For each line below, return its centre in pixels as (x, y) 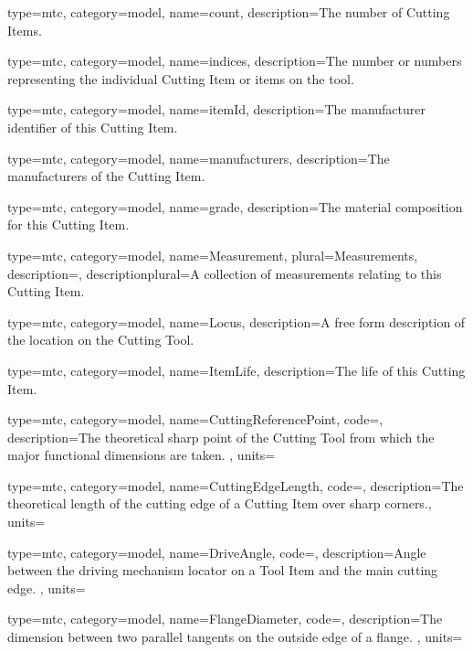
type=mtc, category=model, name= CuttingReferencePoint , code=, (195, 419)
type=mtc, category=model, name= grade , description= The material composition (235, 206)
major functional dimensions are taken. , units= (142, 455)
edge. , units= (47, 588)
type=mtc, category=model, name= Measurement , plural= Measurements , (213, 255)
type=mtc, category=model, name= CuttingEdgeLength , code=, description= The (236, 485)
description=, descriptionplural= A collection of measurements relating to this (225, 273)
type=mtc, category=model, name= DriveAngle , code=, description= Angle (217, 552)
